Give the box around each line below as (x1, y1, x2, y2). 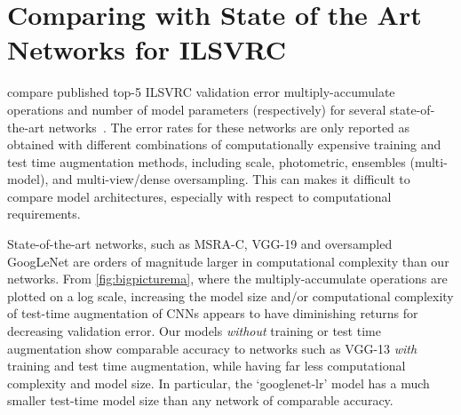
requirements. (7, 204, 81, 223)
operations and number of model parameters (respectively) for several (7, 100, 386, 118)
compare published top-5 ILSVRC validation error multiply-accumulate (7, 83, 395, 101)
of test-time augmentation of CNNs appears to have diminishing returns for (7, 304, 418, 323)
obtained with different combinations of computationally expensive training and (7, 135, 441, 154)
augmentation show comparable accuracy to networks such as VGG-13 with (7, 339, 417, 357)
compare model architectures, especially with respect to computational (7, 187, 392, 205)
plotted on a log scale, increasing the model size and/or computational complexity (7, 286, 454, 305)
